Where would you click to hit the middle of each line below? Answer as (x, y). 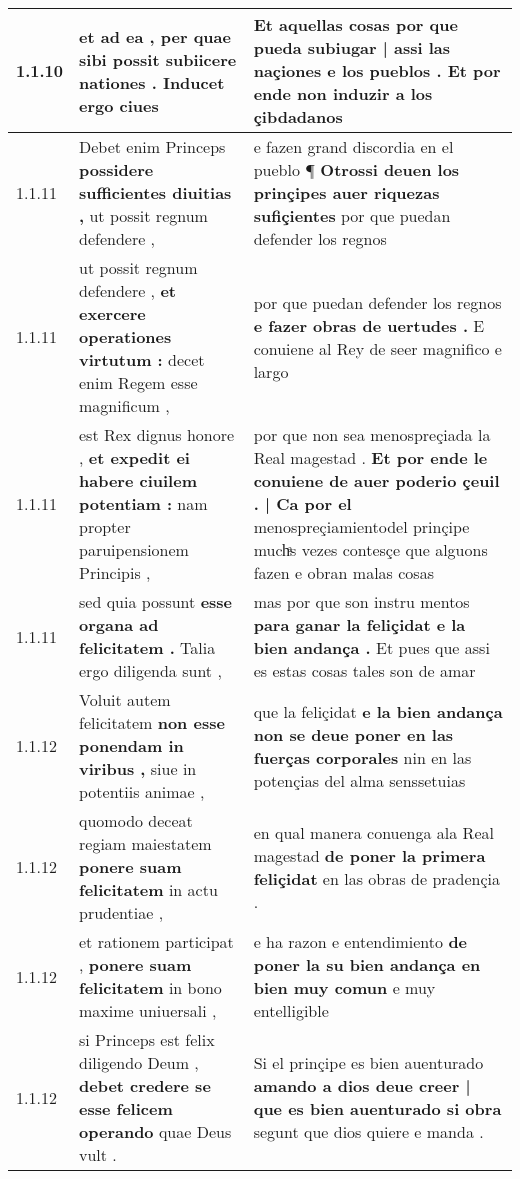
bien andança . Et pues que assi (371, 647)
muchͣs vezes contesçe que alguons (370, 549)
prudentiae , (121, 912)
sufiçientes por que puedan (352, 215)
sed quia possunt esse (156, 601)
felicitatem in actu (148, 889)
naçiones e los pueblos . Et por (377, 70)
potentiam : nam (143, 503)
